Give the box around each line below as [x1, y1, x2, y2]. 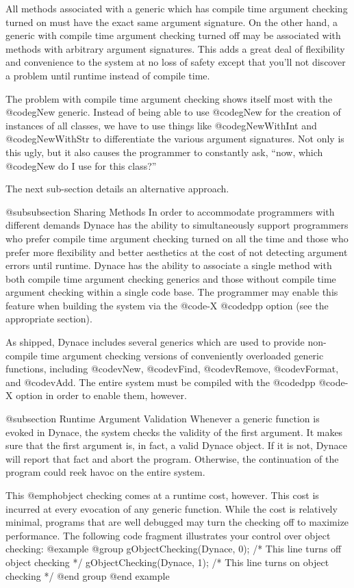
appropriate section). [5, 311, 92, 326]
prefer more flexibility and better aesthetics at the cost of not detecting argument [5, 244, 348, 259]
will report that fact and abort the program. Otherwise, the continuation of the [5, 451, 339, 465]
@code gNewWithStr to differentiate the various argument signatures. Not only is [5, 131, 344, 146]
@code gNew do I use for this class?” [5, 158, 157, 172]
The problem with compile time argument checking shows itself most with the [5, 91, 333, 105]
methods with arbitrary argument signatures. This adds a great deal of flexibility [5, 41, 345, 55]
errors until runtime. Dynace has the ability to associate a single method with [5, 258, 332, 272]
